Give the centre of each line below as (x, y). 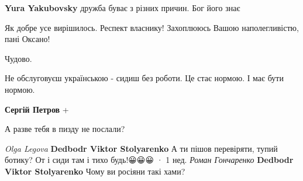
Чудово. (18, 58)
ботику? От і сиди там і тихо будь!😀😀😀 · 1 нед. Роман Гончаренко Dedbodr (149, 160)
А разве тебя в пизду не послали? (65, 129)
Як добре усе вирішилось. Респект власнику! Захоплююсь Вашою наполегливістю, (152, 27)
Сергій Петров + (37, 109)
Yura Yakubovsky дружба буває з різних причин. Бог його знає (123, 8)
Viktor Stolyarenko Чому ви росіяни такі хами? (95, 171)
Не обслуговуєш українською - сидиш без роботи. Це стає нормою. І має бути (144, 78)
